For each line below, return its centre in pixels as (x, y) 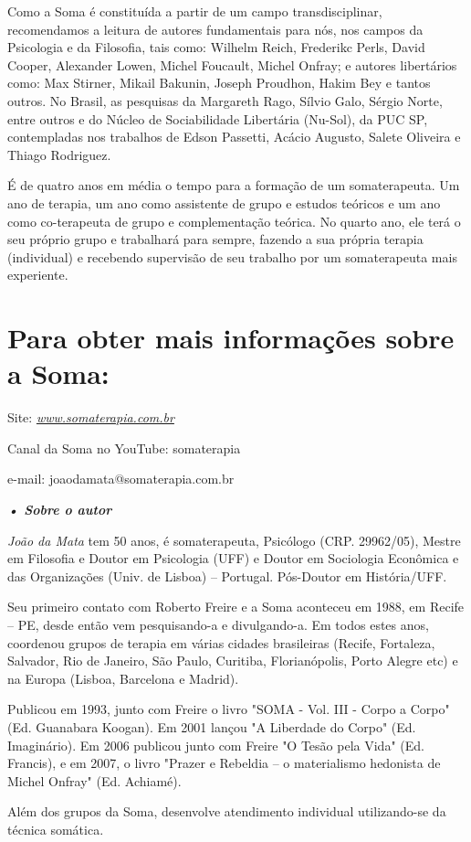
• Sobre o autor (60, 509)
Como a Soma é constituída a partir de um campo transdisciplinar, (195, 11)
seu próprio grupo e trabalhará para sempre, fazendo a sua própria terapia (215, 239)
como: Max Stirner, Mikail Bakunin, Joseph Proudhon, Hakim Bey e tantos (219, 83)
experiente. (38, 275)
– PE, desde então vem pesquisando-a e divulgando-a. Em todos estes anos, (218, 624)
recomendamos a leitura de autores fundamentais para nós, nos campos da (215, 29)
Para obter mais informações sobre (231, 338)
